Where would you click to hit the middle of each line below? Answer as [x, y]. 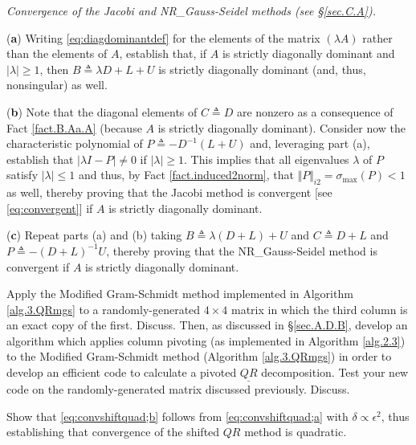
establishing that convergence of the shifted [113, 432]
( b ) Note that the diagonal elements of [102, 111]
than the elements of [57, 53]
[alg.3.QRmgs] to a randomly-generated [104, 309]
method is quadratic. [296, 432]
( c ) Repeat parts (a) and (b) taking [94, 235]
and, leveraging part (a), [310, 143]
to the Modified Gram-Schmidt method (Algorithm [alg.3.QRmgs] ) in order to [199, 356]
